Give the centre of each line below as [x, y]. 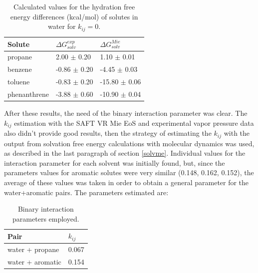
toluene [19, 82]
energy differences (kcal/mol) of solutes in [74, 16]
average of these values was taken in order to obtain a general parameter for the [127, 182]
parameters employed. [46, 218]
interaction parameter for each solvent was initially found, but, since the [115, 162]
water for [62, 26]
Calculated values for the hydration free [74, 6]
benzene [20, 69]
